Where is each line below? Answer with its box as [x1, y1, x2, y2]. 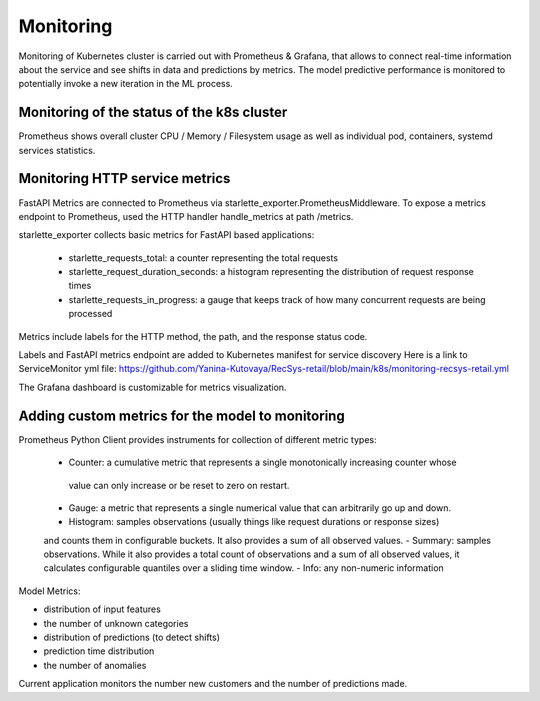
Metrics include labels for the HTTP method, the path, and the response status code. [18, 330, 368, 342]
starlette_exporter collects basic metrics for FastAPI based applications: [18, 229, 315, 241]
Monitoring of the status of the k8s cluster [18, 104, 288, 121]
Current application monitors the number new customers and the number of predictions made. [18, 678, 408, 690]
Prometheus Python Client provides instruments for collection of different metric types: [18, 433, 377, 445]
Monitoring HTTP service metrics [18, 170, 231, 187]
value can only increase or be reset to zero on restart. [68, 479, 290, 491]
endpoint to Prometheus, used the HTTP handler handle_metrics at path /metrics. [18, 210, 354, 222]
